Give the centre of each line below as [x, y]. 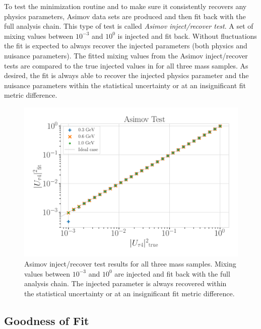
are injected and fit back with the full [172, 273]
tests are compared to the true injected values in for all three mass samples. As [126, 65]
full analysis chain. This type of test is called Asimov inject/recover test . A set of [129, 26]
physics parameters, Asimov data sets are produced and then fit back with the [125, 16]
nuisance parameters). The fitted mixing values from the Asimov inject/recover [126, 55]
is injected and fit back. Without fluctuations [187, 36]
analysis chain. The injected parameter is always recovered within [125, 283]
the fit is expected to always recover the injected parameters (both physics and [126, 46]
